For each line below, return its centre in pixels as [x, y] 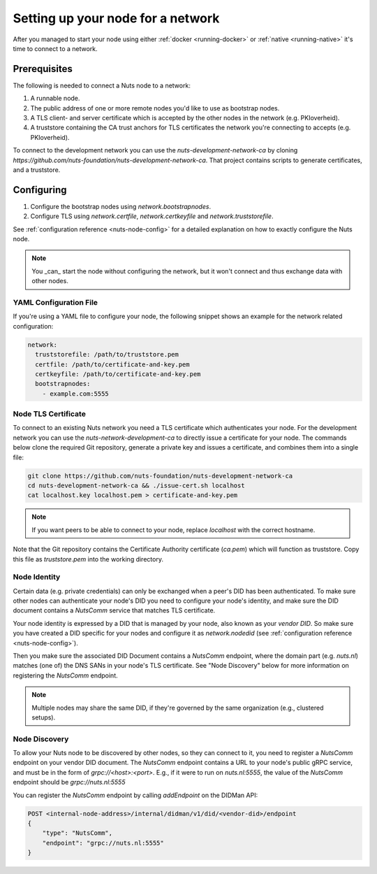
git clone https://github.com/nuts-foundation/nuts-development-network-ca [160, 476]
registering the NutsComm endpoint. [65, 675]
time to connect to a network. [55, 48]
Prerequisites [43, 69]
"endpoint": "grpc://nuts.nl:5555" [103, 843]
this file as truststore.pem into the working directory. [88, 559]
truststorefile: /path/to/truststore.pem [107, 354]
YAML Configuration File [55, 302]
